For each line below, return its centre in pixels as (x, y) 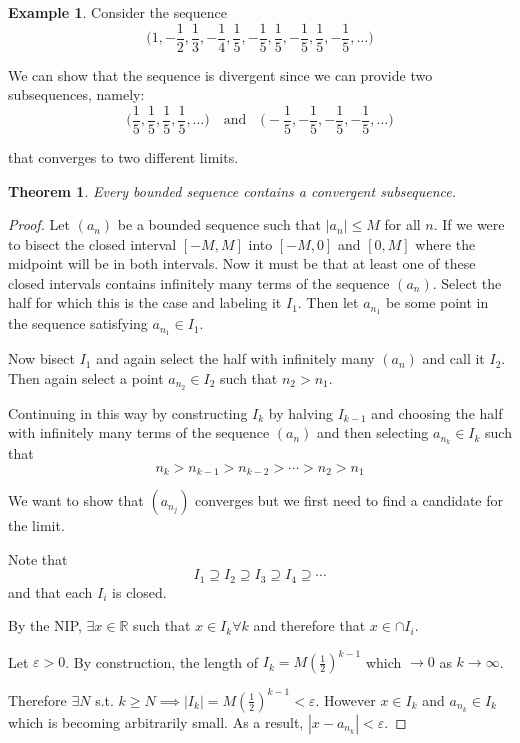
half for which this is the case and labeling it (145, 302)
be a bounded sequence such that (219, 224)
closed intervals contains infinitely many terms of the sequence (199, 282)
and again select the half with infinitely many (235, 358)
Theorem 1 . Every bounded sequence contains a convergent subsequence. (232, 190)
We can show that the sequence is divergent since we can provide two (220, 74)
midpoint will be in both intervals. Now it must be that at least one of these (242, 263)
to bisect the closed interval (92, 243)
